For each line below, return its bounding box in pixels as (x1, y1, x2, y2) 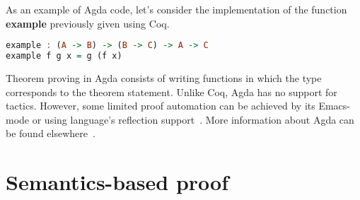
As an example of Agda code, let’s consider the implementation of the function (6, 2, 347, 16)
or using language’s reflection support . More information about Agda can (32, 112, 354, 127)
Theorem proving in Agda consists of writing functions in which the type (6, 70, 322, 85)
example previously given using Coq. (6, 16, 170, 30)
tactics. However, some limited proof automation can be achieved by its (6, 98, 315, 113)
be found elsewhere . (6, 126, 95, 141)
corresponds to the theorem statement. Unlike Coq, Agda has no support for (6, 84, 337, 99)
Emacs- (318, 98, 351, 113)
